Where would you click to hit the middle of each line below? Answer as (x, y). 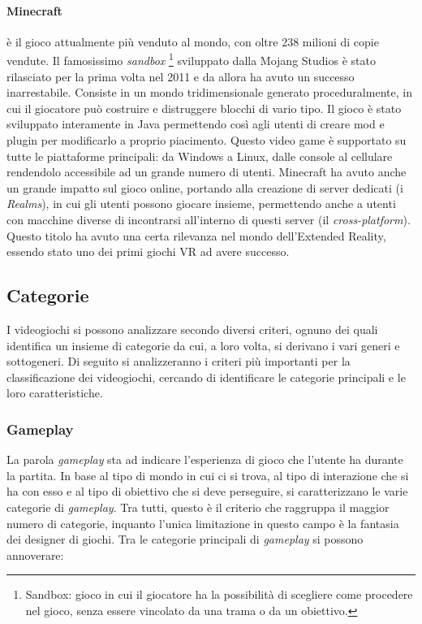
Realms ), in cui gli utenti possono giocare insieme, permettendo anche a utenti (201, 204)
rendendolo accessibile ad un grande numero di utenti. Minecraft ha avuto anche (207, 172)
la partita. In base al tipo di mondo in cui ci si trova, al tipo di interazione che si (208, 475)
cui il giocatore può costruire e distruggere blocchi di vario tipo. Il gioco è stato (204, 108)
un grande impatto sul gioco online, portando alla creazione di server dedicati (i (205, 187)
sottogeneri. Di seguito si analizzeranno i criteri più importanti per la (179, 361)
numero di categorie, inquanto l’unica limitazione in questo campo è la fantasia (203, 523)
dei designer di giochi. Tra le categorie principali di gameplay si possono (185, 539)
